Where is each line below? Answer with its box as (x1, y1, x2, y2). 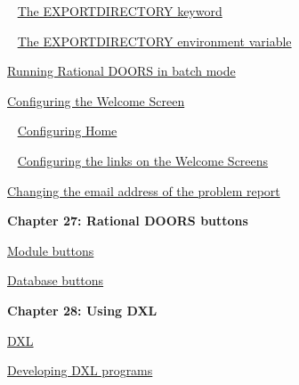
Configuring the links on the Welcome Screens (17, 151, 269, 169)
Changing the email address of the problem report (7, 181, 280, 200)
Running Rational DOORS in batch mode (7, 61, 236, 80)
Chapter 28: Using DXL (7, 300, 158, 319)
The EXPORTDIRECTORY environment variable (17, 31, 292, 50)
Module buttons (7, 241, 94, 259)
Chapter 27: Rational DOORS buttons (7, 211, 248, 230)
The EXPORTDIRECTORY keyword (17, 2, 222, 20)
